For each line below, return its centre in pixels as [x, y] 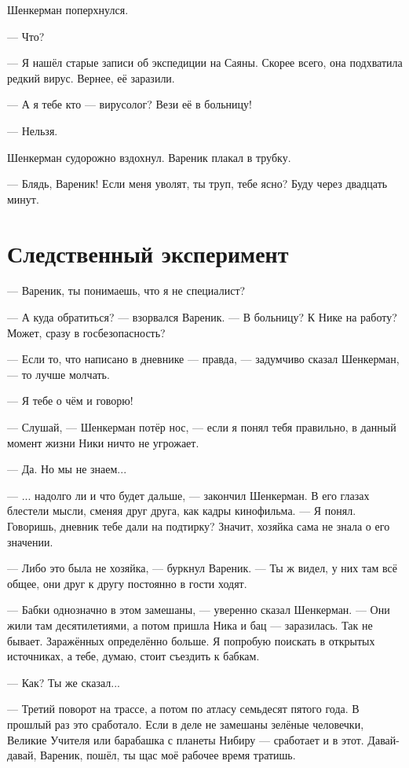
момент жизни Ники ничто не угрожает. [103, 442]
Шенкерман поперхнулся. [68, 9]
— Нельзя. [33, 130]
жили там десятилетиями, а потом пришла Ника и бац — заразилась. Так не [190, 625]
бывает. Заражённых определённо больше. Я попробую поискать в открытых [191, 640]
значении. [30, 541]
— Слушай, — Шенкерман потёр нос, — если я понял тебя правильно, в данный [202, 427]
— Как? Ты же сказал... [64, 682]
